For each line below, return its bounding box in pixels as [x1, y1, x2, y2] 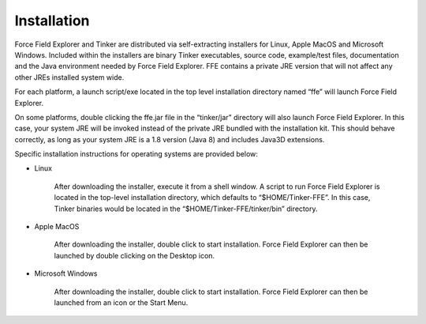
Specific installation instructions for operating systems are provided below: [14, 149, 258, 159]
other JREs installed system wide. [14, 72, 125, 82]
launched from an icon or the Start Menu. [54, 297, 189, 307]
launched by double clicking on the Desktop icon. [54, 251, 215, 260]
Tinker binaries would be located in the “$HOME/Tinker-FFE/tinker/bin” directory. [54, 204, 318, 213]
